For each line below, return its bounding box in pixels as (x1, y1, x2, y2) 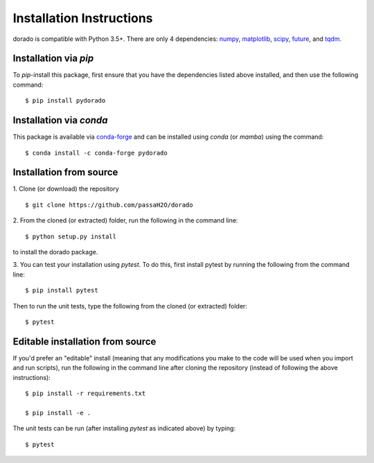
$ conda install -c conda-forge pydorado (25, 149, 168, 157)
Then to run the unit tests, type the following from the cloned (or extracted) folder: (12, 302, 247, 310)
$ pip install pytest (25, 286, 98, 295)
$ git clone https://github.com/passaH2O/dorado (25, 201, 193, 209)
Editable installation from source (12, 335, 157, 347)
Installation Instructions (12, 10, 153, 26)
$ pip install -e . (25, 409, 91, 417)
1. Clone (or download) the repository (12, 184, 119, 193)
